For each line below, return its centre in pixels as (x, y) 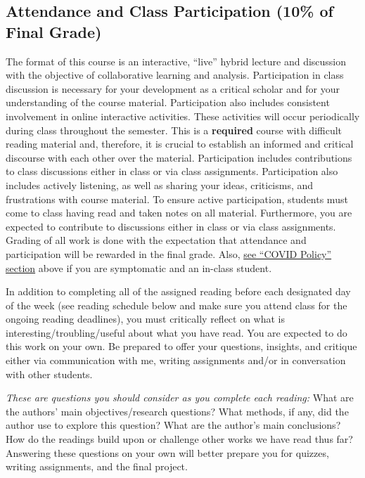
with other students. (49, 374)
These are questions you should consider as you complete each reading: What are (180, 398)
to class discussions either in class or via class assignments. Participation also (172, 171)
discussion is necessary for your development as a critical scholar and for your (173, 88)
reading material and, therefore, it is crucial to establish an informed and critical (180, 144)
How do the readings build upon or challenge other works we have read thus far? (179, 439)
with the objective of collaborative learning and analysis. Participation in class (175, 75)
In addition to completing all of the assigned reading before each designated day (178, 291)
